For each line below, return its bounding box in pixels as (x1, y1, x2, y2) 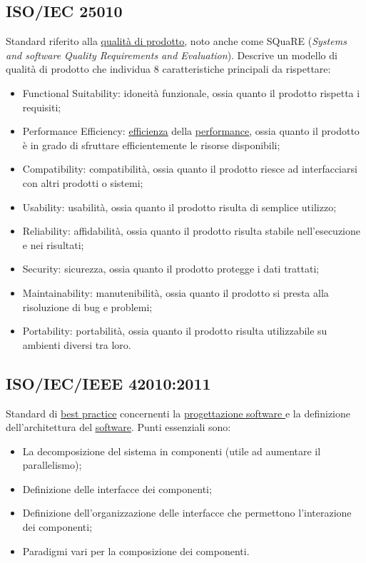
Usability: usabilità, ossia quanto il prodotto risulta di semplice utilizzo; (22, 199, 337, 214)
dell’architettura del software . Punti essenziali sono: (6, 420, 231, 435)
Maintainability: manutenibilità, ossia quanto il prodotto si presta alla (22, 285, 329, 300)
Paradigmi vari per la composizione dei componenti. (22, 543, 250, 558)
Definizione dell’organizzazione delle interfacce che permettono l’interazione (22, 505, 352, 520)
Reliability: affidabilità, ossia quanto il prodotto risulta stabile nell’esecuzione (22, 223, 360, 238)
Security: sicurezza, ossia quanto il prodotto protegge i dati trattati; (22, 261, 320, 276)
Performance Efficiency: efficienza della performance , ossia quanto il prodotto (22, 123, 360, 138)
